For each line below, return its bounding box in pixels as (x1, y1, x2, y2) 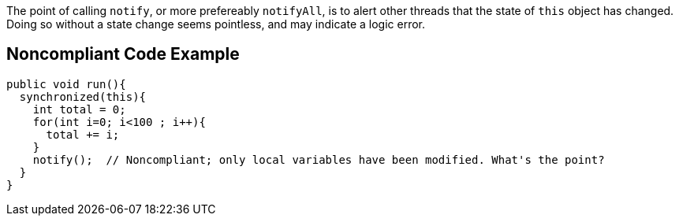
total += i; (46, 128, 120, 141)
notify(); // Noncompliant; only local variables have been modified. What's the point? (32, 153, 605, 166)
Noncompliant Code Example (6, 44, 240, 65)
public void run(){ (6, 77, 126, 91)
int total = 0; (32, 102, 126, 116)
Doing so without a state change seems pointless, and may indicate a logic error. (6, 17, 425, 31)
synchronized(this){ (19, 90, 147, 103)
